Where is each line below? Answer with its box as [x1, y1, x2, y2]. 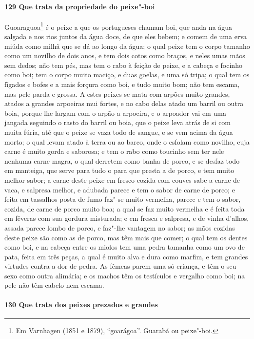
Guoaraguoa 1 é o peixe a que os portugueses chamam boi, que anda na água [4, 20, 233, 32]
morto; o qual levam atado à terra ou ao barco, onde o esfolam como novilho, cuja [4, 136, 250, 147]
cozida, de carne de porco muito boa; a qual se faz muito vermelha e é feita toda [4, 203, 245, 213]
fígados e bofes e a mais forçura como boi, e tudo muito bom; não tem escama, [4, 79, 240, 89]
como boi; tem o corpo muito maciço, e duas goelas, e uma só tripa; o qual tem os [4, 69, 250, 80]
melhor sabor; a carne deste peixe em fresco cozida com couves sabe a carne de [4, 174, 240, 185]
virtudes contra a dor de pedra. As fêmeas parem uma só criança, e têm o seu [4, 261, 236, 271]
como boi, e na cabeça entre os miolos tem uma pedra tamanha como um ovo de [4, 242, 245, 252]
